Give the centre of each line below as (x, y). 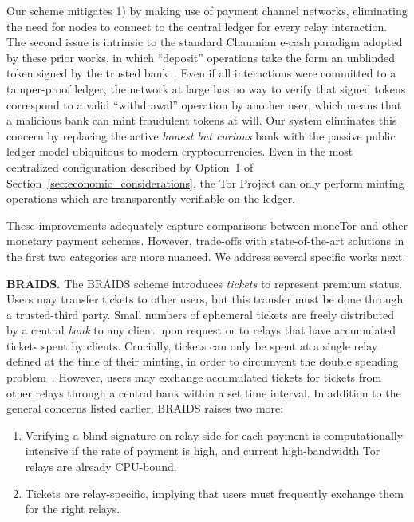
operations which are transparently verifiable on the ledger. (151, 198)
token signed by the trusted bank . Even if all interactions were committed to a (201, 73)
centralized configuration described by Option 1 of (130, 166)
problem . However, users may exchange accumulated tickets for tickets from (194, 377)
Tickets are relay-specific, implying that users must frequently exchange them (214, 493)
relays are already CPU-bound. (101, 467)
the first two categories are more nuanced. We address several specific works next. (206, 256)
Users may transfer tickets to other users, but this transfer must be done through (205, 299)
